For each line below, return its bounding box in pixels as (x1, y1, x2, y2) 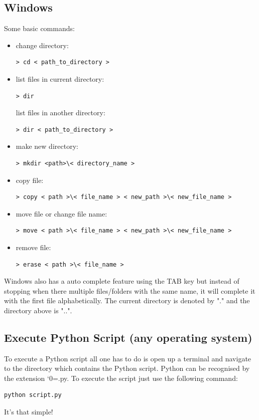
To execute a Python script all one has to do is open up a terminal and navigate (4, 353, 251, 363)
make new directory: (16, 141, 78, 151)
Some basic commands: (4, 23, 75, 34)
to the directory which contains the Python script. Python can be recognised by (4, 363, 250, 373)
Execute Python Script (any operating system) (4, 329, 252, 345)
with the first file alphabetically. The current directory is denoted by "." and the (4, 295, 250, 306)
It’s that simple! (4, 406, 53, 417)
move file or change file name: (16, 208, 107, 219)
